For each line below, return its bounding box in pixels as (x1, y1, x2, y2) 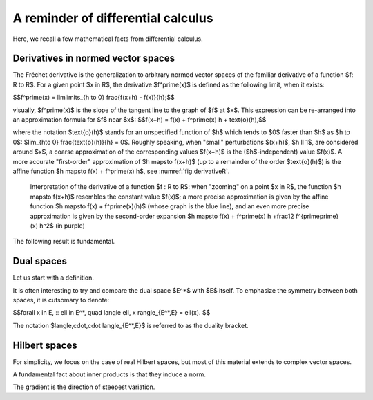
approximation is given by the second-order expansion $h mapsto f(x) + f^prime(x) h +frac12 (30, 212, 295, 220)
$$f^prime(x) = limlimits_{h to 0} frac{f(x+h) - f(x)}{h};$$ (12, 93, 175, 102)
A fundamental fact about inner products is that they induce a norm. (12, 370, 207, 379)
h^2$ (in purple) (39, 221, 86, 230)
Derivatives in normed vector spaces (12, 53, 175, 64)
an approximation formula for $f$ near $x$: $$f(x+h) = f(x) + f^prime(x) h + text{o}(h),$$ (12, 116, 267, 124)
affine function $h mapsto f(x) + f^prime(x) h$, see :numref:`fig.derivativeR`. (12, 167, 230, 175)
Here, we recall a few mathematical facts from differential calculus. (12, 35, 203, 43)
